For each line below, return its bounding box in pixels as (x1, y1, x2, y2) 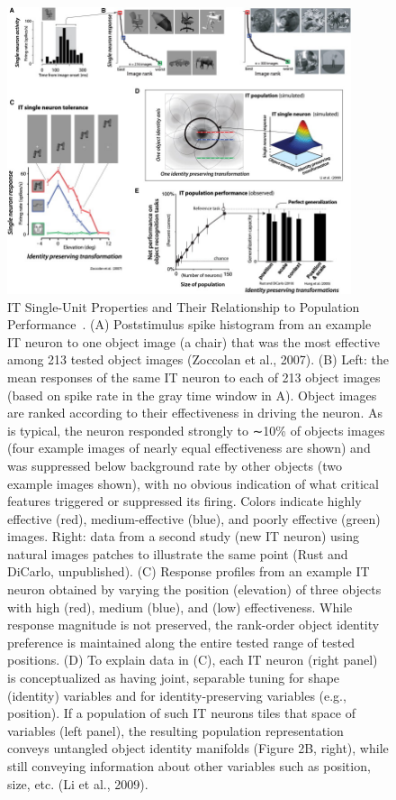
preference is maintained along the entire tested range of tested (7, 632, 355, 651)
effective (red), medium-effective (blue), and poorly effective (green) (7, 509, 381, 528)
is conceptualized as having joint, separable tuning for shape (7, 668, 340, 687)
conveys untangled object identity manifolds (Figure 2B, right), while (7, 739, 389, 758)
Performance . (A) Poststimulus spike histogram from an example (7, 315, 372, 334)
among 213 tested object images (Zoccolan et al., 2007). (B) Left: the (7, 350, 389, 369)
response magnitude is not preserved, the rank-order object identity (7, 615, 380, 634)
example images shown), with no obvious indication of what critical (7, 474, 379, 492)
